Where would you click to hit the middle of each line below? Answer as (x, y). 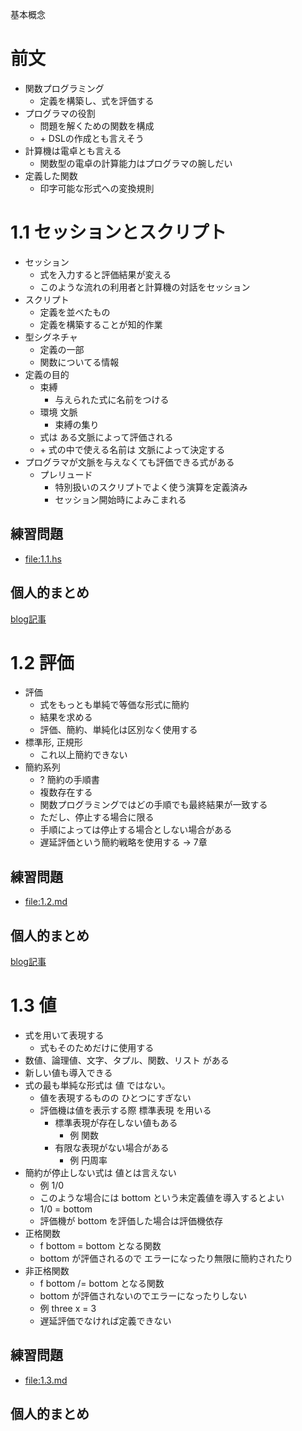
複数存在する (66, 792)
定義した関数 (51, 175)
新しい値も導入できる (68, 1072)
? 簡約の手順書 (69, 780)
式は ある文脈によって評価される (106, 437)
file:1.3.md (46, 1380)
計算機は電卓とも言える (73, 150)
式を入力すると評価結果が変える (105, 274)
